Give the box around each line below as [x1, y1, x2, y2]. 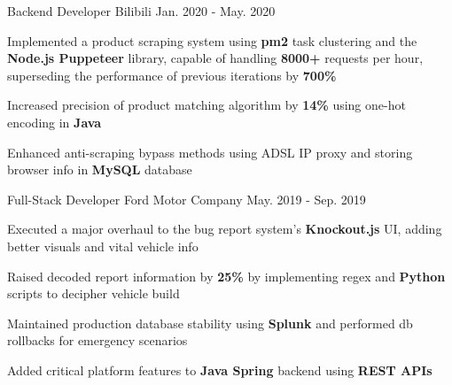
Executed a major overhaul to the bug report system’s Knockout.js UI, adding [7, 219, 442, 238]
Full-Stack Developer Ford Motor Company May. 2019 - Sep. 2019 [7, 189, 366, 208]
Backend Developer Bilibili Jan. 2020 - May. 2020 [7, 2, 276, 19]
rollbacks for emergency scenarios [7, 331, 188, 350]
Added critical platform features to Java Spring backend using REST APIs [7, 360, 433, 379]
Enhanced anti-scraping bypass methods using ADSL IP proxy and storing [7, 142, 413, 161]
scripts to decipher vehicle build [7, 284, 180, 303]
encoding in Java [7, 112, 102, 131]
